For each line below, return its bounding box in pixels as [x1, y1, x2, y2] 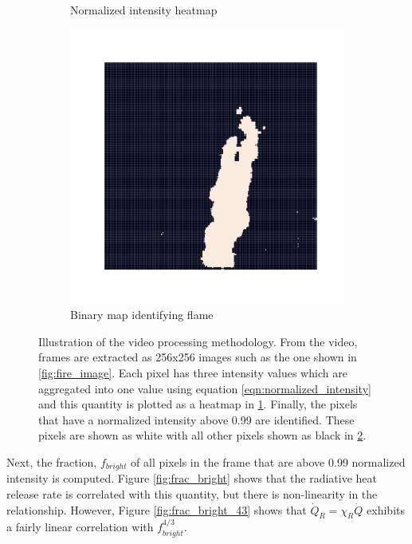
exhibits [367, 501, 405, 518]
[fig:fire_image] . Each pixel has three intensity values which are [38, 364, 347, 380]
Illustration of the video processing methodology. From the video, [38, 333, 358, 349]
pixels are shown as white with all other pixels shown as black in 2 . [38, 427, 367, 443]
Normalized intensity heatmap [70, 2, 218, 18]
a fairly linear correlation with [6, 518, 154, 535]
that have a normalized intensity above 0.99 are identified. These [38, 411, 355, 428]
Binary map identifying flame [70, 306, 214, 323]
